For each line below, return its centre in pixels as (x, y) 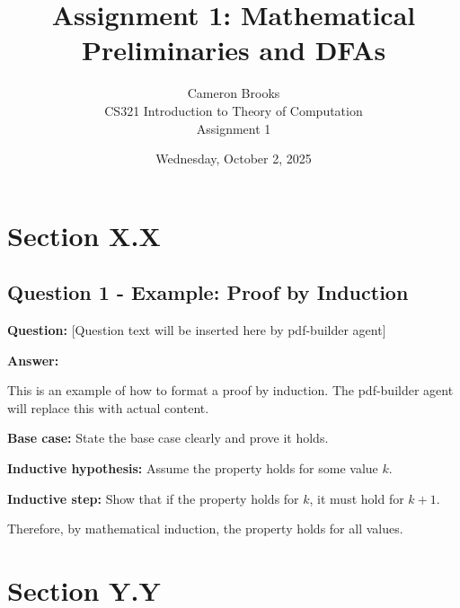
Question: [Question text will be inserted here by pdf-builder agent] (197, 330)
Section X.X (84, 235)
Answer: (33, 360)
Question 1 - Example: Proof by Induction (208, 292)
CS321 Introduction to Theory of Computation (234, 110)
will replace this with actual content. (108, 407)
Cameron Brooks (234, 93)
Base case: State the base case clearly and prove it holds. (168, 438)
